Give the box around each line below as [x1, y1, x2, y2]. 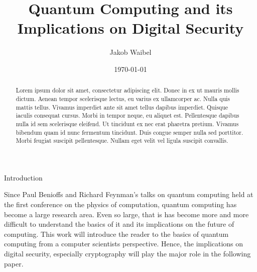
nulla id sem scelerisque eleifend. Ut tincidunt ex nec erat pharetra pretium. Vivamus [16, 119, 239, 128]
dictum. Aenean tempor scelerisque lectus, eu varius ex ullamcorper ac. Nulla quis [16, 94, 230, 103]
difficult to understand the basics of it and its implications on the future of [4, 219, 234, 229]
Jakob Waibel [109, 47, 152, 57]
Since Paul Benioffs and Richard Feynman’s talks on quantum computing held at [4, 189, 253, 200]
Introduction [4, 172, 43, 183]
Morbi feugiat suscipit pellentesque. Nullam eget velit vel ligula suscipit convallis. [16, 136, 228, 145]
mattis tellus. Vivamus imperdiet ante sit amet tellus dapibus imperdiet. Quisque [16, 103, 228, 111]
